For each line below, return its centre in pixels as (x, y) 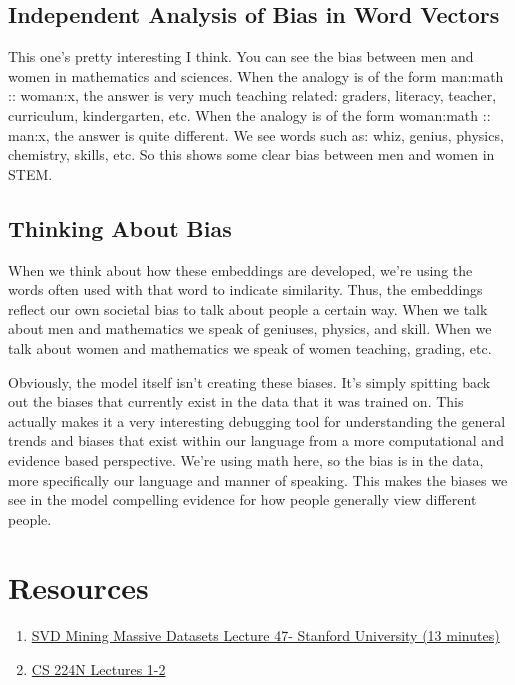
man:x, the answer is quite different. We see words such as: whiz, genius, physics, (256, 134)
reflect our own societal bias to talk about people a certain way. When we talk (248, 308)
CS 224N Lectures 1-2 (98, 669)
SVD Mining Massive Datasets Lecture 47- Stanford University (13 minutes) (265, 635)
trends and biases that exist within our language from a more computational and (256, 440)
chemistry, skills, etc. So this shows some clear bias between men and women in (251, 154)
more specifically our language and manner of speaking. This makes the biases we (258, 479)
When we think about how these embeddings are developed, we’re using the (240, 269)
